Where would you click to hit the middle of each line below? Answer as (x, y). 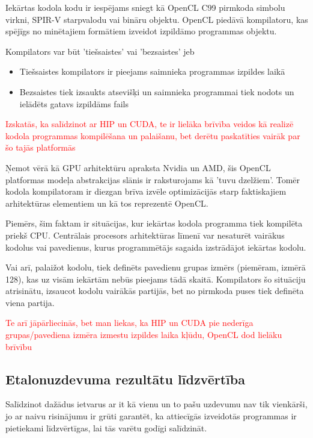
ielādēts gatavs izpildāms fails (74, 103)
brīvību (19, 346)
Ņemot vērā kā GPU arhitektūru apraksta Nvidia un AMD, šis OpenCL (138, 167)
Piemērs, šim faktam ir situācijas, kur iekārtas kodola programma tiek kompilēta (154, 223)
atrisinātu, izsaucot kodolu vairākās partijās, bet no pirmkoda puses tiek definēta (155, 291)
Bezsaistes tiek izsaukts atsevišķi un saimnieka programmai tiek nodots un (157, 91)
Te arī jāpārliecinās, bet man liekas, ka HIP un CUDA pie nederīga (129, 323)
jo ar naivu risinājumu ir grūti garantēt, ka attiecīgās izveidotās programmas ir (151, 416)
